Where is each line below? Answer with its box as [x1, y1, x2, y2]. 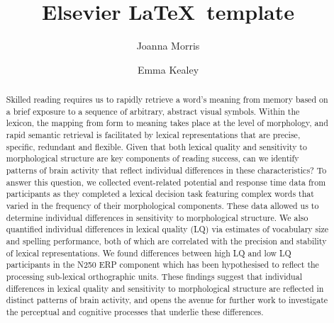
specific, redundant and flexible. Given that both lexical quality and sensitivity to [6, 140, 307, 152]
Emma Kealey [137, 62, 199, 76]
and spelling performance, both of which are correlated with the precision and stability [6, 234, 327, 246]
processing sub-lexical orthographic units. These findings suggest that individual [6, 270, 302, 282]
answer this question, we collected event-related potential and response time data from [6, 176, 326, 188]
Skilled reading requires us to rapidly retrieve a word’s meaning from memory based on [6, 93, 328, 106]
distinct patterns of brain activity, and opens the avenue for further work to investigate [6, 294, 328, 306]
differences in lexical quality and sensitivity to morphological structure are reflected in [6, 282, 324, 294]
